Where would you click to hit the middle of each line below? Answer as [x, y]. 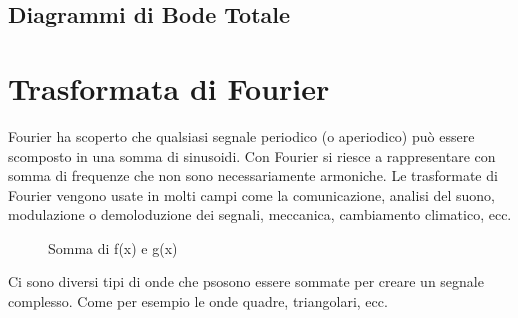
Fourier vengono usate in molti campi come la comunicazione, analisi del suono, [251, 194]
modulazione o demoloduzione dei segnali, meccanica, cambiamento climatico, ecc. [260, 214]
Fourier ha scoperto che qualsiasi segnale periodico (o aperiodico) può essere [241, 135]
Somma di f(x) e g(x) [113, 247]
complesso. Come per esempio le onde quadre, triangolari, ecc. [198, 301]
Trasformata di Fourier [169, 87]
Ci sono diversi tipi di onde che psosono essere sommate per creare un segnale [246, 281]
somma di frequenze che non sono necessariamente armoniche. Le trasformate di [253, 175]
